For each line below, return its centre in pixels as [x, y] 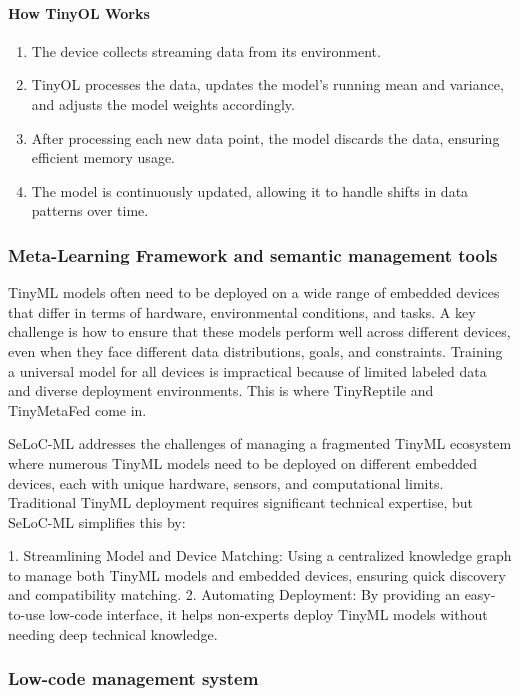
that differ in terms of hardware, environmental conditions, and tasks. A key [242, 311]
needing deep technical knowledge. [113, 633]
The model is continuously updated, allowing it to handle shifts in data [250, 190]
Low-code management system [133, 678]
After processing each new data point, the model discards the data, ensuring [265, 137]
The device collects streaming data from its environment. [206, 50]
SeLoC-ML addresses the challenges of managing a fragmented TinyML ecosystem [260, 443]
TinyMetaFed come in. [77, 409]
